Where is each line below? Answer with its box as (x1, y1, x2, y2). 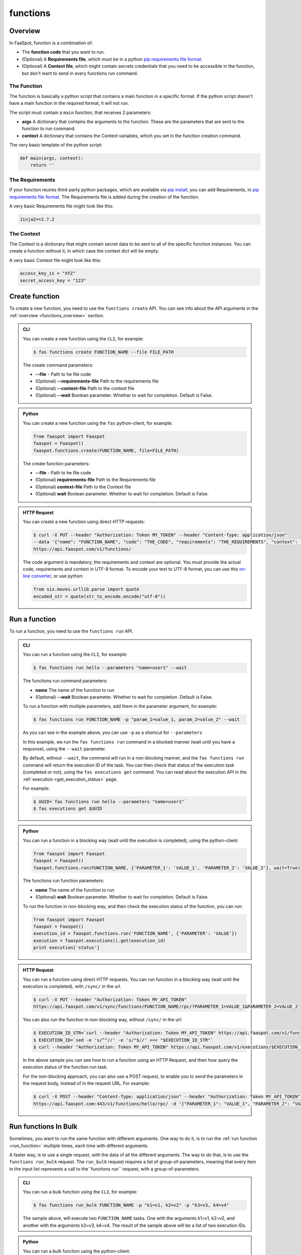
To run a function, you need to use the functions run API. (9, 628, 133, 635)
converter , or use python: (31, 573, 84, 579)
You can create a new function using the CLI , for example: (23, 335, 144, 341)
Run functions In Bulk (9, 1122, 78, 1131)
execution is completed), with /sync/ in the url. (23, 983, 121, 989)
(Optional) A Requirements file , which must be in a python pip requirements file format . (22, 56, 203, 62)
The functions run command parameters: (23, 678, 108, 684)
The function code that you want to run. (22, 49, 105, 55)
